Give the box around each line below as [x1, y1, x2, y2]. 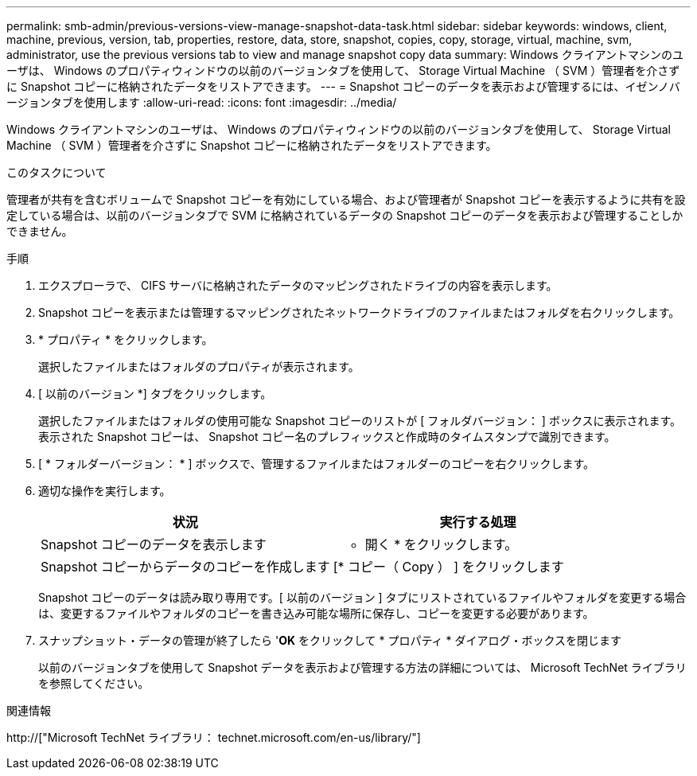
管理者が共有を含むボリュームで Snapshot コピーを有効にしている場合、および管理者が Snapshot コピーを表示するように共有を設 [6, 193, 686, 206]
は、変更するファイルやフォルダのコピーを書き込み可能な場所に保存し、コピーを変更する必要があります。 [38, 606, 594, 620]
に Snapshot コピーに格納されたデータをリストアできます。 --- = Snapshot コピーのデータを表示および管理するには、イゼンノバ [6, 80, 680, 93]
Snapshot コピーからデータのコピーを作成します [41, 559, 330, 575]
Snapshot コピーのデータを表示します [41, 536, 267, 552]
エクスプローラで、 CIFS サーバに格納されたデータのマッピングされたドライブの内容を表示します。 [38, 279, 558, 292]
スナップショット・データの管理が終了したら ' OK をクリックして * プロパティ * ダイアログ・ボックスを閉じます [38, 634, 622, 647]
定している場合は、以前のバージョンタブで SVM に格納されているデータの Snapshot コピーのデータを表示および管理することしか [6, 209, 683, 222]
